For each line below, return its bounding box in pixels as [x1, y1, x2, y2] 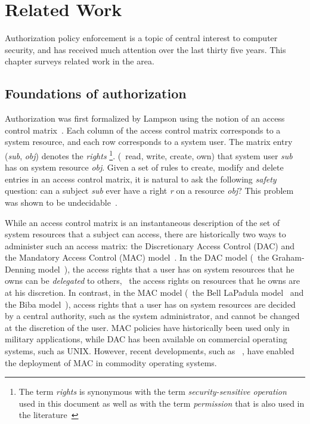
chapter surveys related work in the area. [5, 55, 154, 67]
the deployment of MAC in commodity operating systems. [5, 356, 217, 369]
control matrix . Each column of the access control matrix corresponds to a [5, 123, 281, 136]
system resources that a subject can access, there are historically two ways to [5, 228, 286, 240]
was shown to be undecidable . [5, 196, 117, 208]
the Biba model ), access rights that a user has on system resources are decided [5, 298, 296, 310]
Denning [5, 262, 36, 275]
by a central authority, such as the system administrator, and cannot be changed [5, 310, 300, 322]
